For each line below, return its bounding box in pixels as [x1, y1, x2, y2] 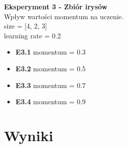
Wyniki [4, 125, 53, 145]
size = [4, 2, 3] [4, 21, 47, 31]
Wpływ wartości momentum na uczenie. [4, 11, 124, 21]
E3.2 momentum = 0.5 [15, 63, 86, 73]
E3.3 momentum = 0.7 [15, 80, 86, 90]
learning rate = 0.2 [4, 30, 61, 40]
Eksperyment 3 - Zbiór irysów [4, 1, 107, 11]
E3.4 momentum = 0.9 [15, 96, 86, 107]
